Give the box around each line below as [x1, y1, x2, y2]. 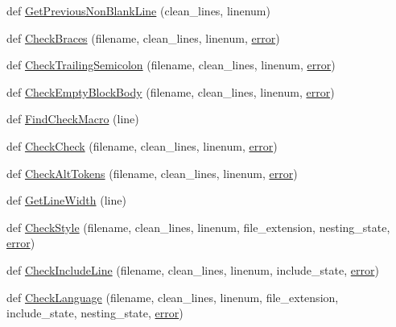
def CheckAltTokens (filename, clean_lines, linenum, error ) [6, 164, 298, 181]
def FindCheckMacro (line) [6, 110, 139, 127]
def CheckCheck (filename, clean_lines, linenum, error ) [6, 137, 278, 154]
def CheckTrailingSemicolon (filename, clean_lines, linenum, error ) [6, 56, 336, 73]
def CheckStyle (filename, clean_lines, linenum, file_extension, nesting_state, [6, 218, 390, 235]
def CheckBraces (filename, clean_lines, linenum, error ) [6, 29, 280, 46]
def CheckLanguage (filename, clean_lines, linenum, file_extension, [6, 288, 339, 305]
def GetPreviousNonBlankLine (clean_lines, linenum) [6, 2, 270, 19]
